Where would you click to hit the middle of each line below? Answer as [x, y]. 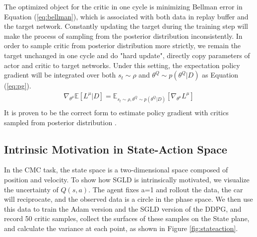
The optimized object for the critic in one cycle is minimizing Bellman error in [123, 6]
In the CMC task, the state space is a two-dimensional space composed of [116, 170]
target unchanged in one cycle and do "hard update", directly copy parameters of [127, 55]
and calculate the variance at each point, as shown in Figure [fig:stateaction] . [121, 228]
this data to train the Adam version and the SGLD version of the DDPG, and [123, 208]
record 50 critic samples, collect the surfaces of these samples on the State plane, [127, 218]
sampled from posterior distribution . [60, 122]
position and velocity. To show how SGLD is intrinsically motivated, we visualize [127, 179]
